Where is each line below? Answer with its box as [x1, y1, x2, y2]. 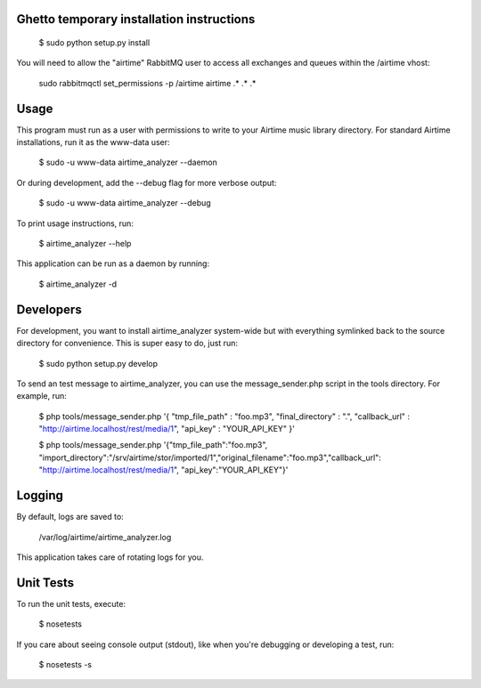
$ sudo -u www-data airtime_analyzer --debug [38, 198, 211, 208]
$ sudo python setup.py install [38, 37, 151, 48]
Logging [16, 488, 64, 503]
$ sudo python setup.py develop [38, 358, 159, 368]
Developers [16, 302, 82, 317]
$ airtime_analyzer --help [38, 239, 132, 249]
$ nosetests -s [38, 660, 93, 670]
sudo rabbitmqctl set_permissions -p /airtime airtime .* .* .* [38, 77, 257, 88]
